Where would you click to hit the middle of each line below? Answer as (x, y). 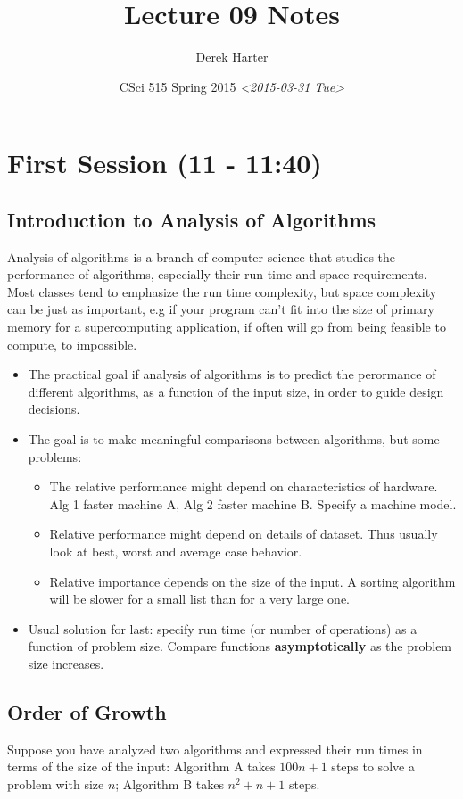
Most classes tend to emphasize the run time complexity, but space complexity (222, 291)
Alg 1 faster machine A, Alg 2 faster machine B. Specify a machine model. (253, 503)
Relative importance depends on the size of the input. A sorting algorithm (252, 581)
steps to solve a (373, 766)
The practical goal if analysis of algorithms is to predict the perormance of (232, 374)
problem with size (56, 783)
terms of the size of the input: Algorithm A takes (141, 766)
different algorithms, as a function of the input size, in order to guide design (236, 391)
